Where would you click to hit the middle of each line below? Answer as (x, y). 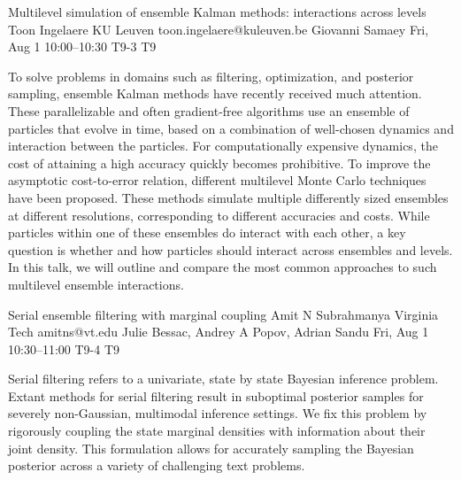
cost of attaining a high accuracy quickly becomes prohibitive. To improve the (219, 163)
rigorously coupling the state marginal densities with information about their (217, 431)
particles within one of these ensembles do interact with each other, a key (207, 232)
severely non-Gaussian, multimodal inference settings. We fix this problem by (218, 413)
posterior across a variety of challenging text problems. (157, 465)
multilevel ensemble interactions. (96, 284)
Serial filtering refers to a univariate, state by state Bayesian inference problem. (223, 379)
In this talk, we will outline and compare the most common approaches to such (223, 267)
